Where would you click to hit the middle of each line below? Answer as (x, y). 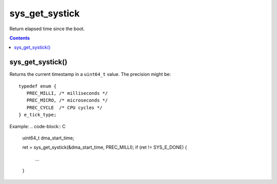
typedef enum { (38, 86)
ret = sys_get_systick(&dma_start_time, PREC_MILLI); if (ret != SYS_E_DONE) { (105, 147)
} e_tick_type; (38, 115)
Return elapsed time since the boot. (47, 29)
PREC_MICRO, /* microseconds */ (67, 100)
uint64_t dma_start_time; (48, 138)
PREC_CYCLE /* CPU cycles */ (64, 107)
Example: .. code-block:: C (38, 126)
